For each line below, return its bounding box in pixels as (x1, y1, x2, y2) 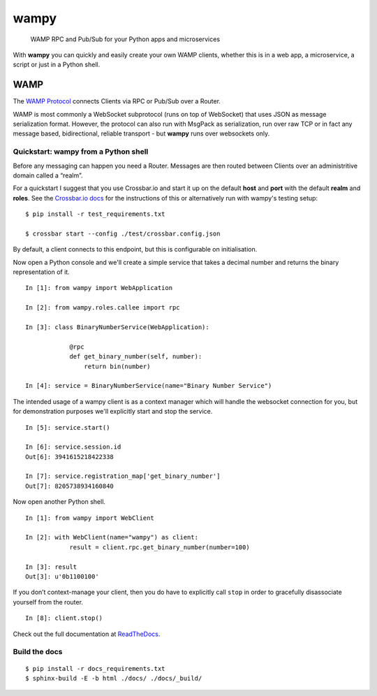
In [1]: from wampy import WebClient (25, 514, 155, 522)
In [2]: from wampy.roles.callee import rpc (25, 304, 181, 312)
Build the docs (13, 647, 63, 657)
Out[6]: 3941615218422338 (25, 453, 114, 461)
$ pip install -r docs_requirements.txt (25, 665, 165, 672)
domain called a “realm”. (13, 171, 83, 180)
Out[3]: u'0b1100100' (25, 573, 99, 580)
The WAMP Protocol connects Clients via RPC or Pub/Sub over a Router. (13, 97, 221, 106)
